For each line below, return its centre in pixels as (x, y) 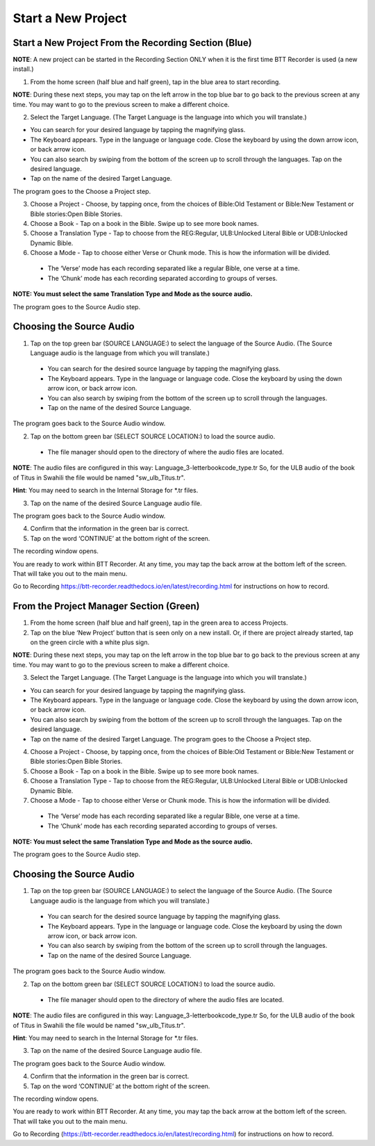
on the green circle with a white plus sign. (90, 642)
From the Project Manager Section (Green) (106, 606)
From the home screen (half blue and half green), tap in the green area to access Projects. (159, 623)
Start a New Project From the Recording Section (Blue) (133, 43)
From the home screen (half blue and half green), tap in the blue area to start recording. (156, 82)
